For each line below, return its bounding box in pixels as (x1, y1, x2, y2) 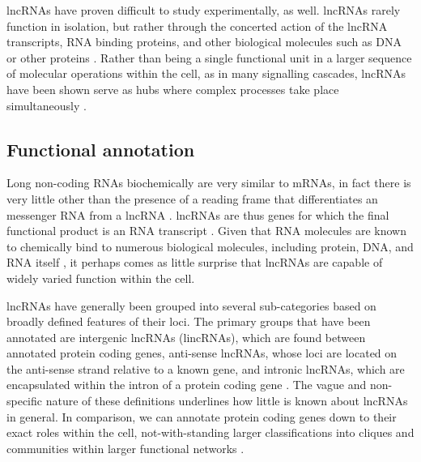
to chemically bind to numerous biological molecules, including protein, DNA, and (6, 237, 414, 255)
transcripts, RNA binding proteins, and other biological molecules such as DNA (6, 33, 402, 50)
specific (6, 392, 43, 409)
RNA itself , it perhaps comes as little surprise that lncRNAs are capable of (6, 254, 383, 271)
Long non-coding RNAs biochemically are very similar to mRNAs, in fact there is (6, 174, 411, 191)
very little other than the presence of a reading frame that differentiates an (6, 190, 378, 207)
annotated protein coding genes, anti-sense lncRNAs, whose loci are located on (6, 344, 398, 361)
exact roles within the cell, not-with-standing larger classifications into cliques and (6, 424, 415, 441)
